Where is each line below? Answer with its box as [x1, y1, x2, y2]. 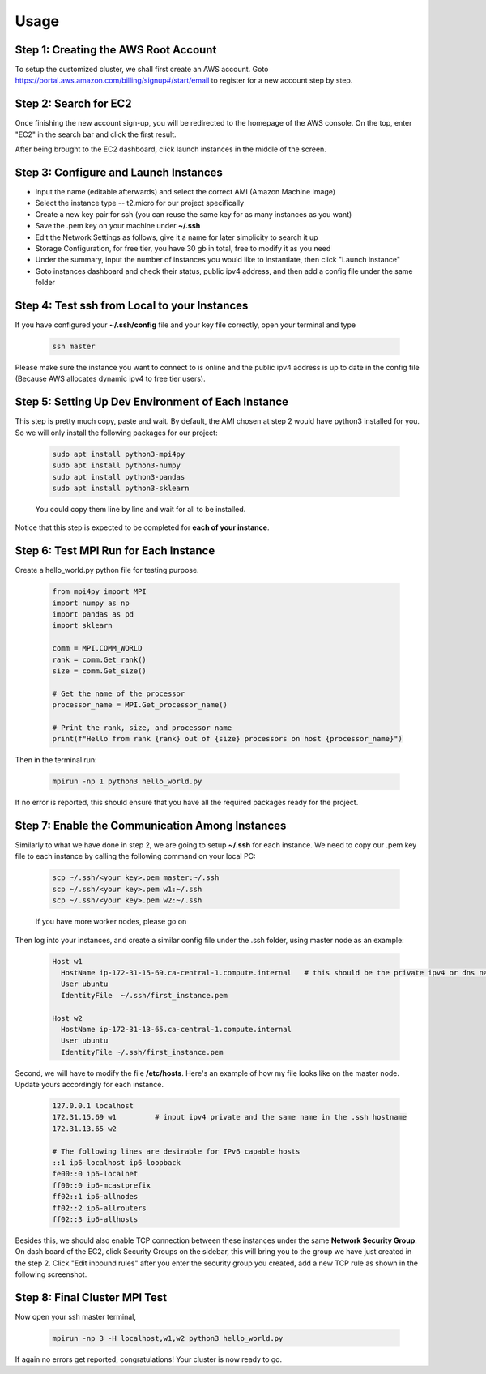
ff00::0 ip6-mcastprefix [52, 1180, 151, 1190]
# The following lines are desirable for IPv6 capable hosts [52, 1146, 301, 1156]
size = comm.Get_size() [52, 666, 147, 676]
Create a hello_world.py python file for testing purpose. [15, 565, 199, 575]
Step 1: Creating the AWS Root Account [15, 43, 217, 57]
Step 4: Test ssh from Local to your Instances [15, 298, 249, 312]
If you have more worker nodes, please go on [35, 916, 187, 927]
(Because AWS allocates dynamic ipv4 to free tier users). [15, 373, 206, 384]
